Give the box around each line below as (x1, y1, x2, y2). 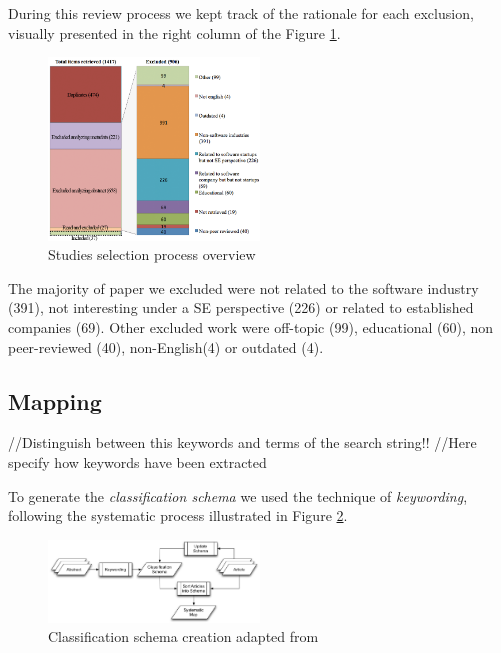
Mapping (8, 385, 102, 416)
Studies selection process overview (48, 244, 256, 265)
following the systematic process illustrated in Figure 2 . (8, 505, 348, 526)
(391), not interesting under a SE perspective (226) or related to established (8, 297, 474, 318)
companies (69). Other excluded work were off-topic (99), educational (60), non (8, 317, 494, 337)
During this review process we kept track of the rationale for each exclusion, (8, 3, 474, 23)
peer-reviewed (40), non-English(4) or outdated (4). (8, 336, 324, 357)
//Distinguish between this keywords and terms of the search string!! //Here (8, 432, 477, 453)
